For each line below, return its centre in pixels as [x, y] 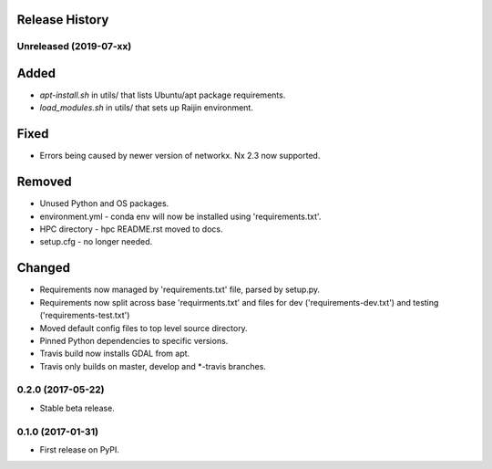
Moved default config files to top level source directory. [143, 328]
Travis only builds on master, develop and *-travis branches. [153, 366]
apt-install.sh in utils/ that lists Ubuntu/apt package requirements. [163, 95]
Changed [43, 268]
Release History [63, 20]
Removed [44, 182]
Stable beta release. [77, 408]
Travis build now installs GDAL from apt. [115, 354]
